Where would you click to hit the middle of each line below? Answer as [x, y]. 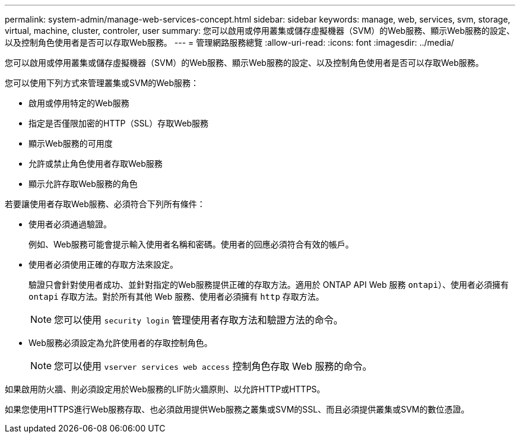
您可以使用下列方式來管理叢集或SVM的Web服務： [102, 83]
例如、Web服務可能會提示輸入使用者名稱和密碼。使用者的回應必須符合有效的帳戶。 [191, 244]
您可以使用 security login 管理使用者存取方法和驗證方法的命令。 [199, 320]
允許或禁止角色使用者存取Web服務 [96, 164]
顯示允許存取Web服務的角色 [83, 184]
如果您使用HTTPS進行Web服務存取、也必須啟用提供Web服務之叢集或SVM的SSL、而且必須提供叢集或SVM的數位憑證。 [237, 409]
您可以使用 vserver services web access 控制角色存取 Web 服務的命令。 [213, 366]
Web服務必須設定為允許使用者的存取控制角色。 [121, 343]
